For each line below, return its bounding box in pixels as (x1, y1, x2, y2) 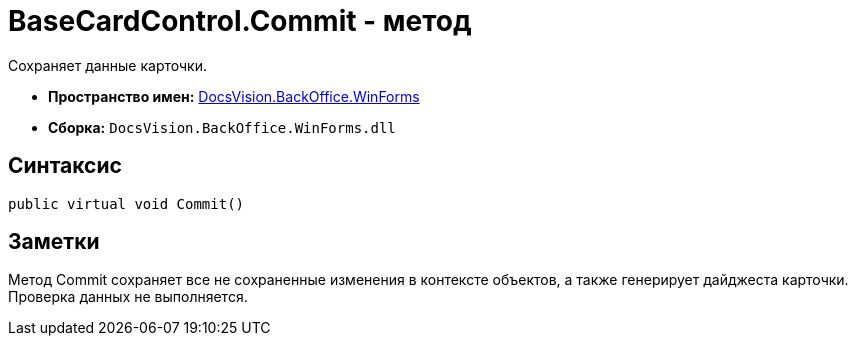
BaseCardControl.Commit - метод (8, 4, 472, 38)
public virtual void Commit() (8, 195, 245, 212)
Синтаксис (8, 153, 122, 179)
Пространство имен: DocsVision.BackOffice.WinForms (48, 87, 420, 105)
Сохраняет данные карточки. (8, 56, 208, 74)
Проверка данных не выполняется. (8, 288, 248, 306)
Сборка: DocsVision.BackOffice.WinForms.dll (48, 118, 396, 136)
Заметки (8, 229, 100, 255)
